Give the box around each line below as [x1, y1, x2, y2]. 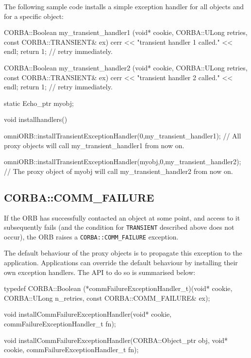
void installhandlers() [4, 114, 67, 124]
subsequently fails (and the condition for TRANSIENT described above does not [4, 222, 234, 232]
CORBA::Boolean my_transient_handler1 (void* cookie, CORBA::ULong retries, [4, 27, 248, 37]
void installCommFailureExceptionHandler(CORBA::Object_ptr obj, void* [4, 335, 228, 345]
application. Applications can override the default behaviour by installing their [4, 257, 238, 268]
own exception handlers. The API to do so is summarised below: [4, 267, 196, 277]
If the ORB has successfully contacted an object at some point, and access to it [4, 212, 240, 222]
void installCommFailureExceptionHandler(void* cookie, [4, 309, 172, 319]
